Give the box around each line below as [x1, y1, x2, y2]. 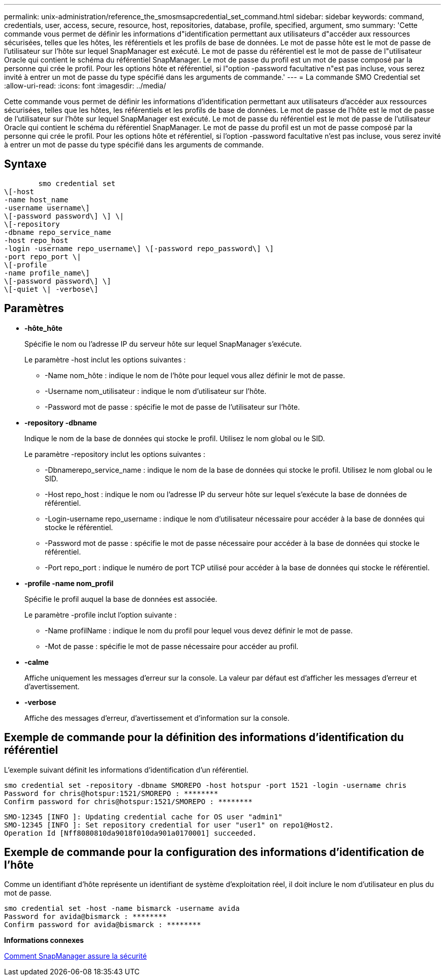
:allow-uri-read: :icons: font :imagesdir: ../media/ [4, 81, 166, 90]
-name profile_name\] [4, 268, 90, 277]
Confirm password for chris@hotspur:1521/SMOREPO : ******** [4, 797, 252, 806]
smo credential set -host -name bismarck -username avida [4, 904, 240, 913]
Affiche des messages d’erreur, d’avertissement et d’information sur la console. [24, 713, 290, 722]
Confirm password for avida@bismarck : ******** [4, 921, 201, 929]
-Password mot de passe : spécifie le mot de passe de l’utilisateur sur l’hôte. [45, 402, 300, 411]
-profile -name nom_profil [24, 578, 114, 588]
